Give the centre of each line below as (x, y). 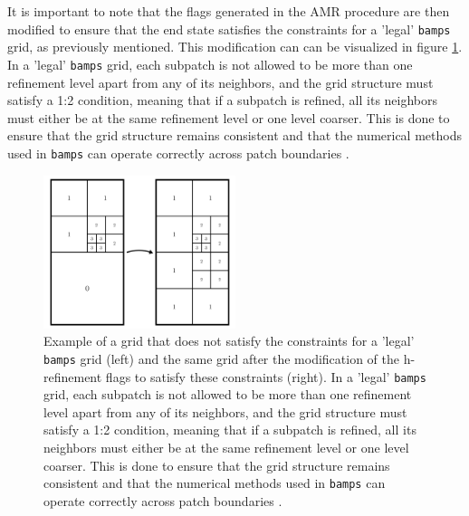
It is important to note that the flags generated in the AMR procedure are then (229, 11)
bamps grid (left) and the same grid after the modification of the (222, 358)
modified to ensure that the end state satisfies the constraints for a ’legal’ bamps (229, 29)
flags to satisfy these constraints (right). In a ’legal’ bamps (266, 376)
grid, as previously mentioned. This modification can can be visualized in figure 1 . (235, 47)
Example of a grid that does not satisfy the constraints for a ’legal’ (229, 341)
